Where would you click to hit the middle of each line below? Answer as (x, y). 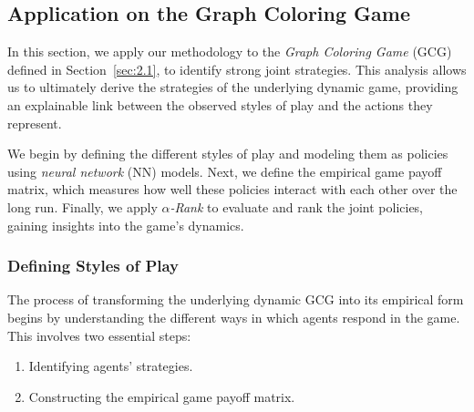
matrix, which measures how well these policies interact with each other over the (232, 189)
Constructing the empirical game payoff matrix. (162, 396)
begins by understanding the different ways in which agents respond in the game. (234, 317)
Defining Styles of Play (93, 266)
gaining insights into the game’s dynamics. (126, 225)
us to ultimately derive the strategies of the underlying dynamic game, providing (233, 87)
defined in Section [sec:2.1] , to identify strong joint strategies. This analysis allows (237, 69)
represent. (35, 123)
